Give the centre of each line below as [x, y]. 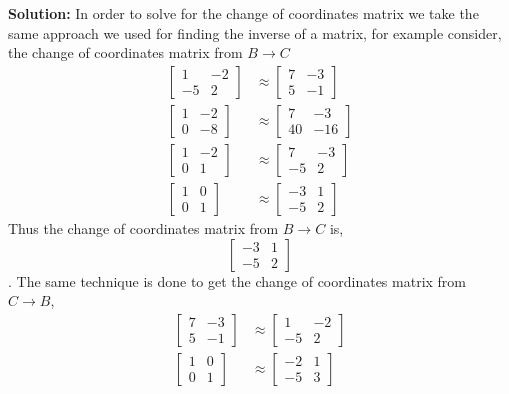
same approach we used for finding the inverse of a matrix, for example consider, [255, 32]
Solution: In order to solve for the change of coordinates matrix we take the [243, 13]
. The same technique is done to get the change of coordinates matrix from [237, 280]
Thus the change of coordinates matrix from [143, 227]
